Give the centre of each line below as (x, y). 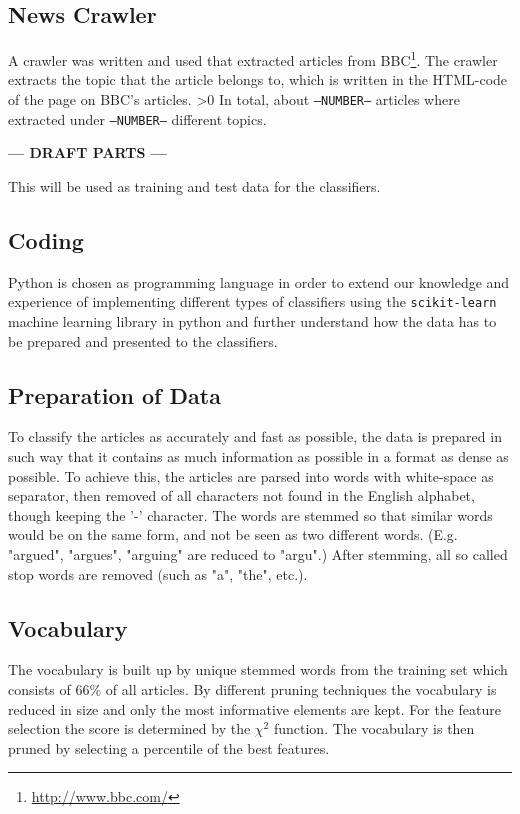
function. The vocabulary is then (374, 728)
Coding (46, 239)
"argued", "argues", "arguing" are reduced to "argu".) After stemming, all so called (258, 553)
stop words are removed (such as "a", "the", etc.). (158, 573)
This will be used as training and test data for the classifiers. (194, 185)
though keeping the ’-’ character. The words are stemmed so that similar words (250, 514)
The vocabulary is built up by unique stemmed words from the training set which (258, 669)
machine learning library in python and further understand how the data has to (252, 321)
